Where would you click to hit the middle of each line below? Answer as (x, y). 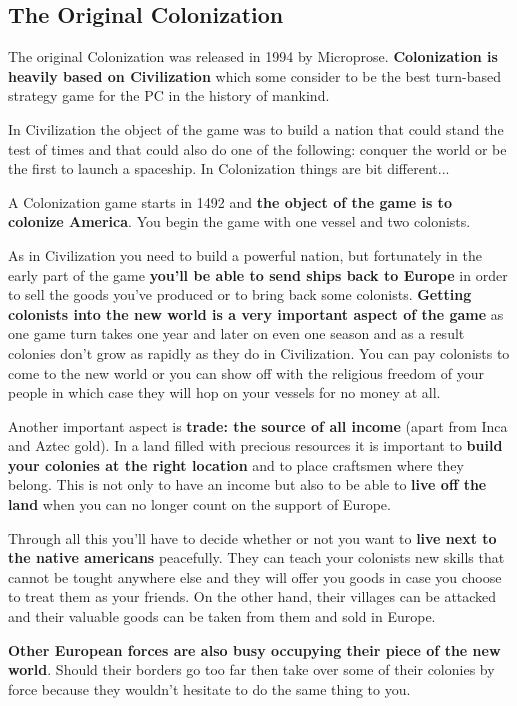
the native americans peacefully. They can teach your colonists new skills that (256, 557)
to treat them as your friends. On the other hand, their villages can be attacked (252, 596)
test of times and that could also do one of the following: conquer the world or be (257, 148)
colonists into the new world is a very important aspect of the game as (256, 313)
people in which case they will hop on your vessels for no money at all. (224, 392)
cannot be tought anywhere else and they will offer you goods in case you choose (255, 576)
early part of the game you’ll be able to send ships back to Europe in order (258, 274)
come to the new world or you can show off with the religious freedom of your (246, 372)
